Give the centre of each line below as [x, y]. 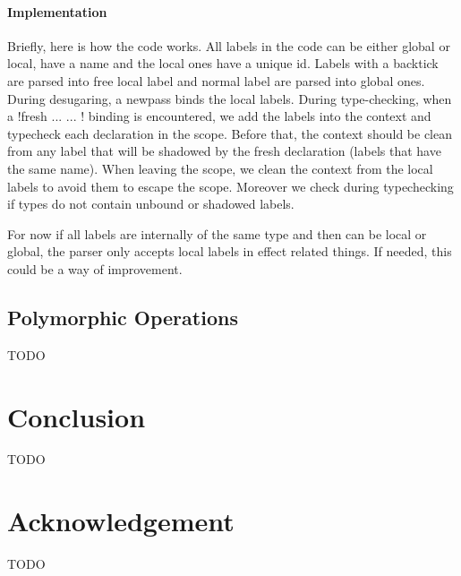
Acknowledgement [121, 521]
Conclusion [77, 416]
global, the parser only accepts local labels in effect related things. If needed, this [230, 251]
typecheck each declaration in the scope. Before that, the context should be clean [230, 133]
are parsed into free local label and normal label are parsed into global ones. [216, 80]
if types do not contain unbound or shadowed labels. [151, 204]
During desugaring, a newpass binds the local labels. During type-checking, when [230, 98]
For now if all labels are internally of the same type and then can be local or [217, 233]
